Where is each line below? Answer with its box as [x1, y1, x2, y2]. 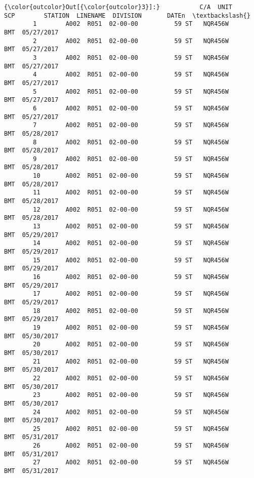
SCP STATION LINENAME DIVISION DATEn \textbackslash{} [4, 12, 250, 19]
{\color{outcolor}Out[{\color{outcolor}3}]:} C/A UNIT [4, 4, 233, 11]
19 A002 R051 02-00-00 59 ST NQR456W [33, 324, 229, 331]
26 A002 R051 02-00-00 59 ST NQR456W [33, 442, 229, 450]
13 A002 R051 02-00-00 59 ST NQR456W [33, 223, 229, 230]
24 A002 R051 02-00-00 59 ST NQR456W [33, 408, 229, 416]
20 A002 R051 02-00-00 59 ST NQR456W [33, 341, 229, 348]
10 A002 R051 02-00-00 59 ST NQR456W [33, 172, 229, 180]
